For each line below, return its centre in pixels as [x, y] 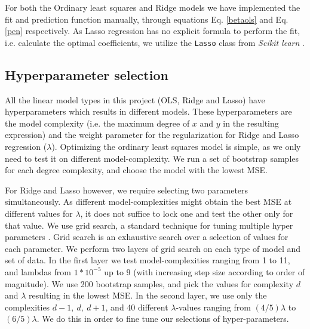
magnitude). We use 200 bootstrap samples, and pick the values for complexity [149, 283]
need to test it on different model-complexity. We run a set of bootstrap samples [152, 158]
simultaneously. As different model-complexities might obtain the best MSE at [148, 202]
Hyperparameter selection [87, 74]
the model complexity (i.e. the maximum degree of [97, 123]
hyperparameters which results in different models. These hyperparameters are [148, 111]
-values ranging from [213, 307]
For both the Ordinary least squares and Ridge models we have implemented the [153, 7]
